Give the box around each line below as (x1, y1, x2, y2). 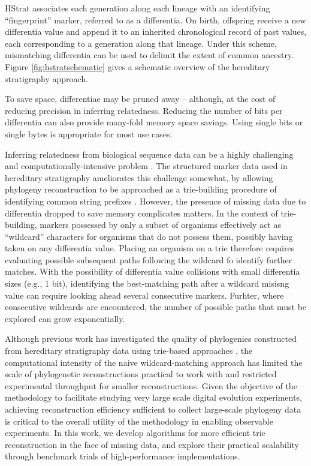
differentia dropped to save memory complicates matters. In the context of (5, 206, 278, 219)
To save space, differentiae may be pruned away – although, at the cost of (5, 92, 276, 105)
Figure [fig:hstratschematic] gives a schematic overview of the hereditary (5, 60, 270, 73)
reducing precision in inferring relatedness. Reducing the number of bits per (5, 104, 283, 116)
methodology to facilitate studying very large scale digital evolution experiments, (5, 391, 302, 404)
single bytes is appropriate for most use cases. (5, 127, 173, 140)
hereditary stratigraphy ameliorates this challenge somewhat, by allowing (5, 171, 273, 184)
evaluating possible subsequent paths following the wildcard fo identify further (5, 253, 292, 266)
